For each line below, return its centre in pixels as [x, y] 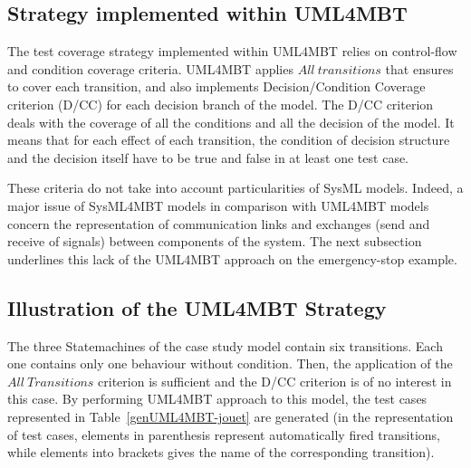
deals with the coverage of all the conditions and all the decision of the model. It [231, 122]
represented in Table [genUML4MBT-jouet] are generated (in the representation [231, 416]
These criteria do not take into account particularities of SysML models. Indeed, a [235, 188]
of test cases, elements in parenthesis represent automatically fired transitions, [224, 434]
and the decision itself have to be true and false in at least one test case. [208, 157]
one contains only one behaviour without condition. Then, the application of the [230, 363]
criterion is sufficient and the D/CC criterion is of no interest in [275, 381]
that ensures [419, 68]
